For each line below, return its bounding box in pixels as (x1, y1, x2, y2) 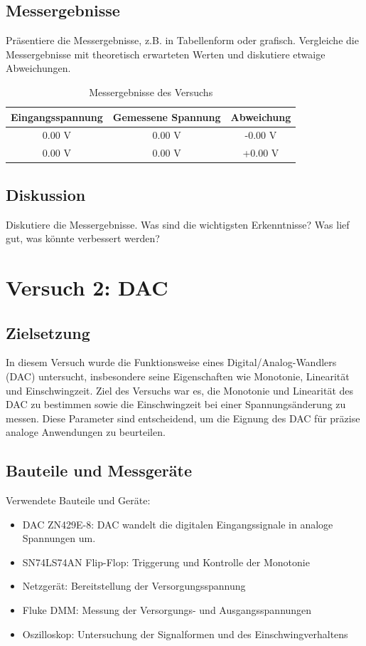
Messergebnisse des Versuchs (89, 84, 213, 99)
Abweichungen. (6, 61, 71, 75)
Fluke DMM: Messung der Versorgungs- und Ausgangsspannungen (22, 603, 312, 618)
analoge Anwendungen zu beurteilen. (6, 424, 166, 439)
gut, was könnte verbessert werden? (6, 231, 160, 246)
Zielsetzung (6, 321, 90, 343)
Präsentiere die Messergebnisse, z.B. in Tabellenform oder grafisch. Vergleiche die (6, 33, 359, 48)
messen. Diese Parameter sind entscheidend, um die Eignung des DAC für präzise (6, 410, 360, 425)
